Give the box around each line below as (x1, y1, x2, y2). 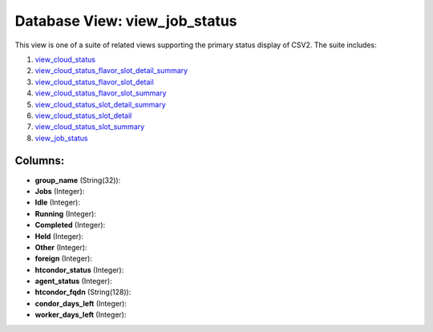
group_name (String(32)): (34, 175, 121, 184)
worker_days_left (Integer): (34, 310, 127, 320)
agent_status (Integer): (34, 277, 112, 286)
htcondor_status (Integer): (34, 265, 124, 274)
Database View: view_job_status (14, 12, 237, 30)
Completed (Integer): (34, 221, 106, 230)
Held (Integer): (34, 231, 84, 241)
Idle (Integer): (34, 197, 80, 208)
